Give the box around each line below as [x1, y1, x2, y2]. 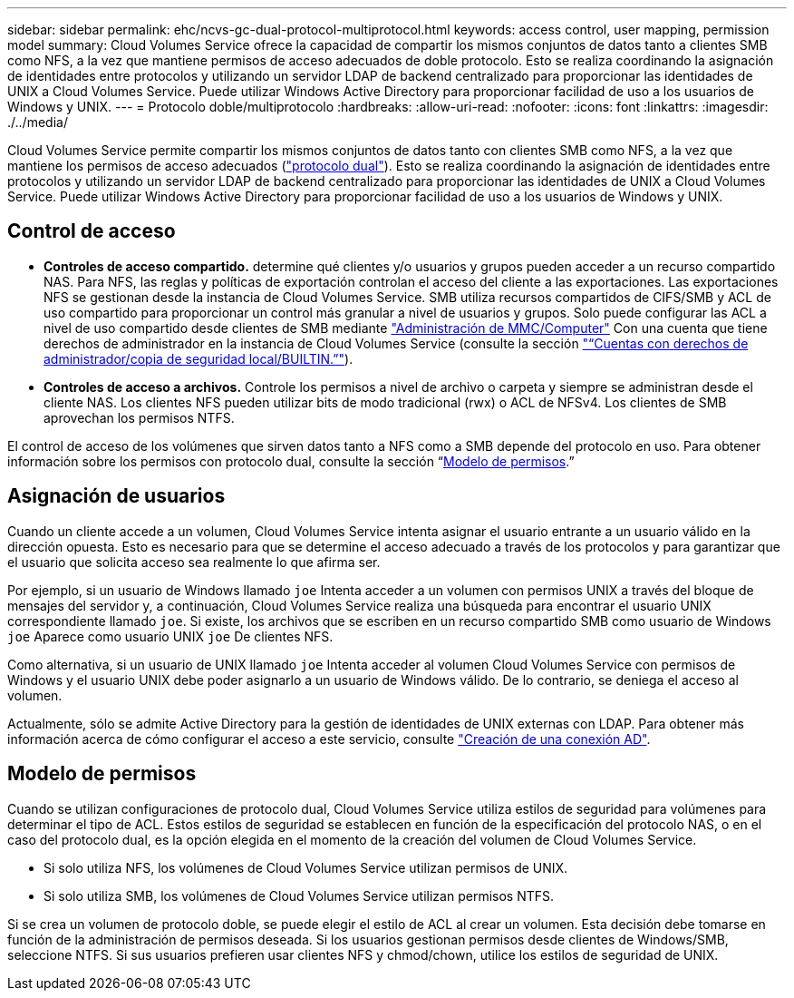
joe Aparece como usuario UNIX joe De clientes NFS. [7, 628, 334, 644]
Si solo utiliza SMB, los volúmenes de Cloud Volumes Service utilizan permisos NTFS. [44, 887, 555, 904]
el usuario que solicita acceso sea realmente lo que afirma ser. [7, 553, 381, 570]
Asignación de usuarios [7, 484, 226, 508]
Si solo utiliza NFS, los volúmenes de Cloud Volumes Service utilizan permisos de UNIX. [44, 859, 568, 876]
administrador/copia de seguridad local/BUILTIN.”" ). [44, 350, 353, 367]
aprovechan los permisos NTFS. [44, 409, 235, 426]
